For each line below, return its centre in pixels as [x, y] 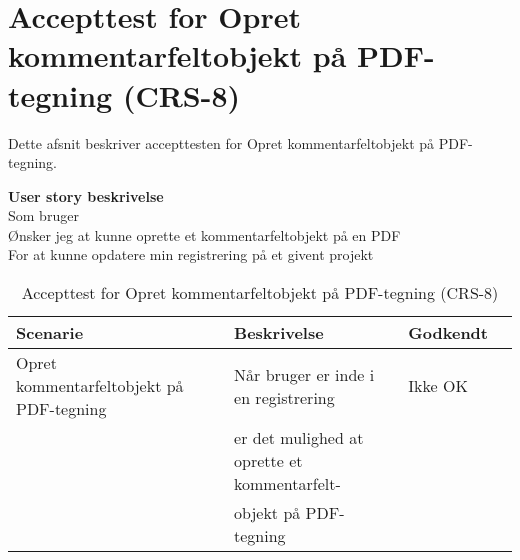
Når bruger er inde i [304, 374]
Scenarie [50, 333]
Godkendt [448, 333]
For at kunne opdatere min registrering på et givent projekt [191, 254]
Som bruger [43, 215]
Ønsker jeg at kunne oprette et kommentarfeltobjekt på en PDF [204, 234]
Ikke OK [438, 386]
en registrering [284, 397]
